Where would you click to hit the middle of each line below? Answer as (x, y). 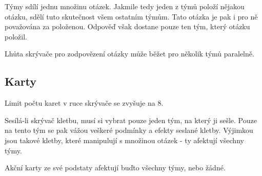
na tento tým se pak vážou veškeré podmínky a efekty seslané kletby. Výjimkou (129, 130)
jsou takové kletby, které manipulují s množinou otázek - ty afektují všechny (124, 140)
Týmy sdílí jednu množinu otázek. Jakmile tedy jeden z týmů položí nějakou (125, 6)
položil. (16, 36)
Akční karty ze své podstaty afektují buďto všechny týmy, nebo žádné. (115, 168)
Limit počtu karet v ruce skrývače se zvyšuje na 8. (84, 103)
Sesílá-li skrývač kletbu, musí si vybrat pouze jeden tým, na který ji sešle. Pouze (131, 120)
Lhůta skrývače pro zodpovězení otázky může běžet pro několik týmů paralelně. (129, 54)
